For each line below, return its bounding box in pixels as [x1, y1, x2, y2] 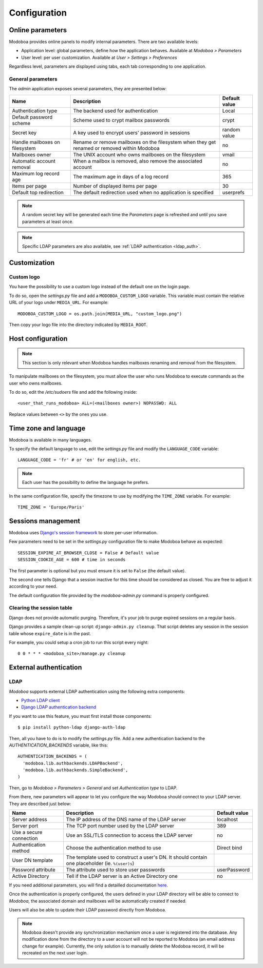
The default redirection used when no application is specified [73, 189, 214, 196]
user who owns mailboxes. [9, 380, 63, 386]
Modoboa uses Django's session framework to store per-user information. [9, 529, 158, 535]
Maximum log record [12, 170, 59, 177]
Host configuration [9, 334, 68, 343]
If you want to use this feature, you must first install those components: [9, 713, 152, 719]
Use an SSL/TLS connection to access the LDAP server [66, 832, 193, 839]
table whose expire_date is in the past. [9, 630, 91, 636]
